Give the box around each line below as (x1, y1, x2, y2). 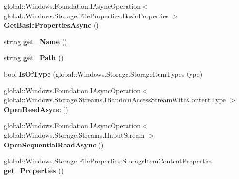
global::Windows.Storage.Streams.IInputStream (4, 130, 145, 140)
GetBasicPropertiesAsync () (4, 20, 99, 30)
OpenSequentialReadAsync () (4, 139, 104, 149)
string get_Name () (4, 36, 67, 46)
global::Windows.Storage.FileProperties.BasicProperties (4, 10, 169, 20)
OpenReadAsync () (4, 104, 68, 114)
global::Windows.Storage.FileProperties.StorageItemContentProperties (4, 156, 213, 166)
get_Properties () (4, 165, 64, 175)
